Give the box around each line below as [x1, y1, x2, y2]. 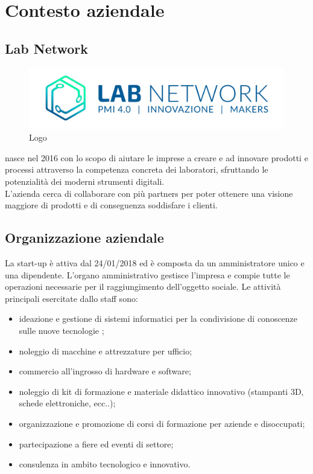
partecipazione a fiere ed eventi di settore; [19, 437, 174, 450]
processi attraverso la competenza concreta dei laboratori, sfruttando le [5, 163, 268, 176]
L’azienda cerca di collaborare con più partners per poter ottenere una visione [5, 187, 293, 199]
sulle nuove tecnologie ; [19, 324, 104, 336]
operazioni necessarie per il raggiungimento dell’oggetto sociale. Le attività [5, 280, 281, 293]
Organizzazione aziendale [5, 228, 164, 247]
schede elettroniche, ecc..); [19, 397, 116, 409]
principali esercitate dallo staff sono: [5, 292, 138, 304]
